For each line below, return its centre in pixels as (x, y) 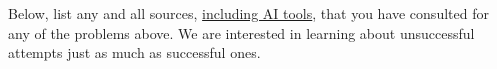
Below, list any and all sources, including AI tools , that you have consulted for (248, 13)
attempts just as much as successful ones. (134, 52)
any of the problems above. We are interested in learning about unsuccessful (241, 32)
